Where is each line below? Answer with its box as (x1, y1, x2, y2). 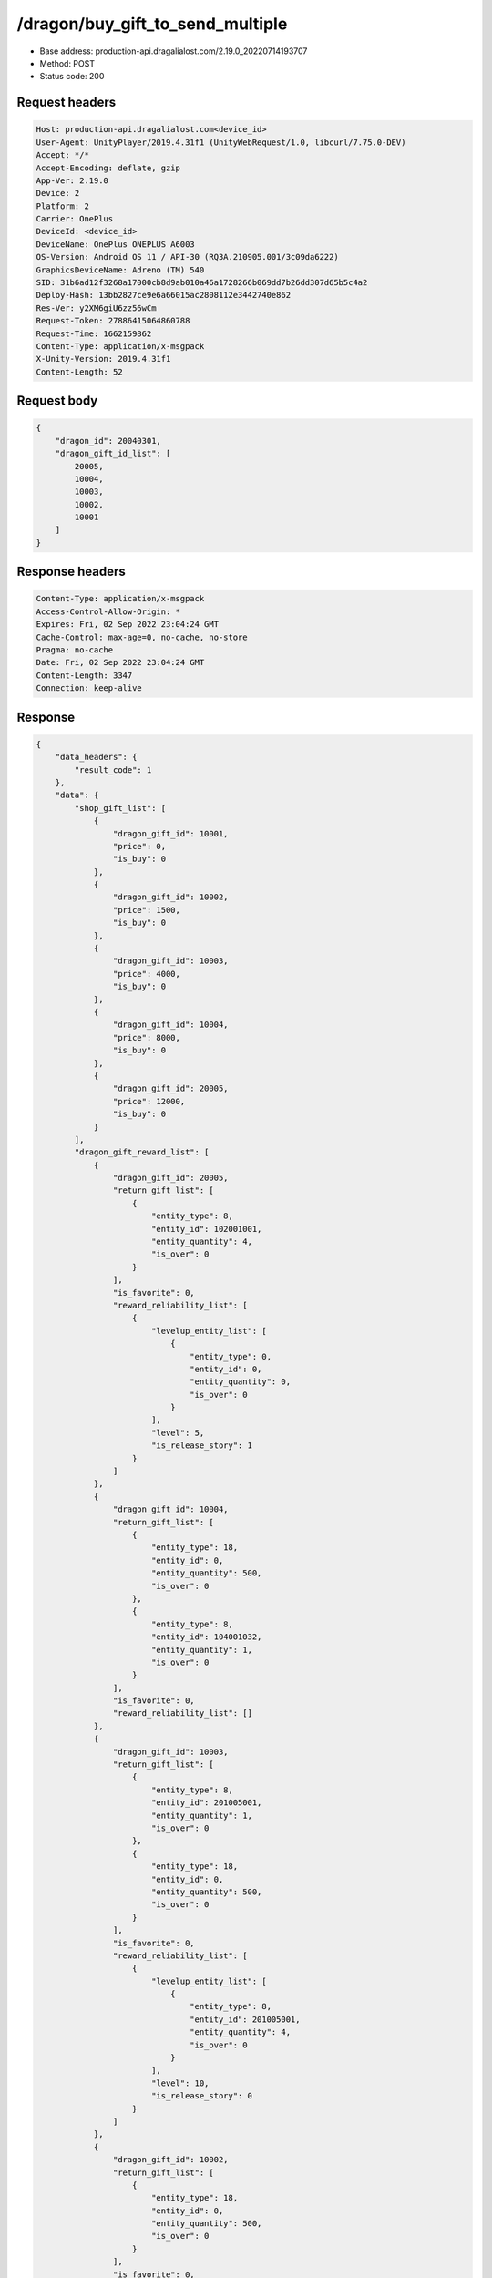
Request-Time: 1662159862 (36, 328, 152, 339)
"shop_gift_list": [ (74, 803, 167, 813)
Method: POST (39, 57, 96, 68)
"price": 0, (112, 841, 167, 851)
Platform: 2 (36, 200, 90, 211)
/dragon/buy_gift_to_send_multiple (16, 14, 288, 34)
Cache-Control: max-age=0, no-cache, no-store (36, 631, 248, 642)
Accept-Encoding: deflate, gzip (36, 162, 181, 173)
